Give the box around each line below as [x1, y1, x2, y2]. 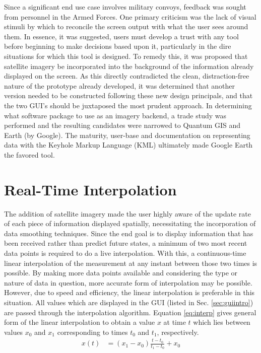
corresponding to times [57, 326, 128, 337]
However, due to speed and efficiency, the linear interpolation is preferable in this [4, 287, 255, 298]
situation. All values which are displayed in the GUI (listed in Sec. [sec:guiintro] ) [4, 297, 253, 307]
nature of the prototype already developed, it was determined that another [4, 80, 235, 91]
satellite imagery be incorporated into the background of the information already [4, 60, 254, 71]
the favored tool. [4, 149, 55, 160]
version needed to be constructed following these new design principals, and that [4, 90, 253, 101]
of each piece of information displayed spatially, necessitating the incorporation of [4, 218, 256, 229]
